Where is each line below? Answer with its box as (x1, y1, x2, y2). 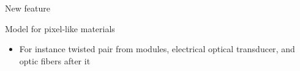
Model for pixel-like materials (5, 22, 115, 35)
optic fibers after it (19, 54, 91, 67)
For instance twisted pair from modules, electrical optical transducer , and (19, 42, 295, 55)
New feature (5, 2, 50, 14)
